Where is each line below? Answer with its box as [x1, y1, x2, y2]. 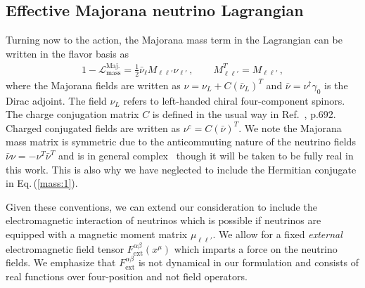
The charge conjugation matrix [6, 107, 139, 122]
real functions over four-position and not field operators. [6, 268, 248, 283]
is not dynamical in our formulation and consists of [138, 255, 359, 270]
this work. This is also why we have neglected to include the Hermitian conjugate [6, 162, 357, 176]
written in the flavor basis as [6, 46, 129, 60]
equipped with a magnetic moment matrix [6, 226, 188, 241]
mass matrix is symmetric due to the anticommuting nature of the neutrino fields [6, 134, 356, 149]
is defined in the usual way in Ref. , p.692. [152, 107, 336, 122]
